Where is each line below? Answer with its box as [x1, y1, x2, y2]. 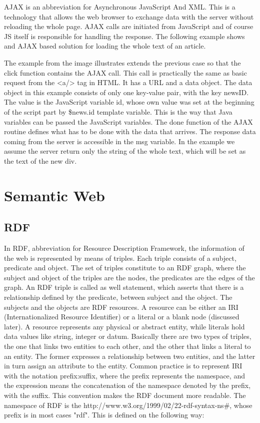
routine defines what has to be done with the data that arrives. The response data [4, 126, 256, 137]
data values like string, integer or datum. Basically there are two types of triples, [4, 331, 251, 341]
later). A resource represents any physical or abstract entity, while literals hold [4, 321, 245, 331]
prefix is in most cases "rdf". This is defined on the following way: [4, 409, 204, 420]
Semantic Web [4, 185, 105, 205]
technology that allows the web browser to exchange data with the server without [4, 11, 254, 22]
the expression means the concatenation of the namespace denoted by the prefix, [4, 380, 251, 390]
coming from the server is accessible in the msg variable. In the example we [4, 136, 235, 146]
